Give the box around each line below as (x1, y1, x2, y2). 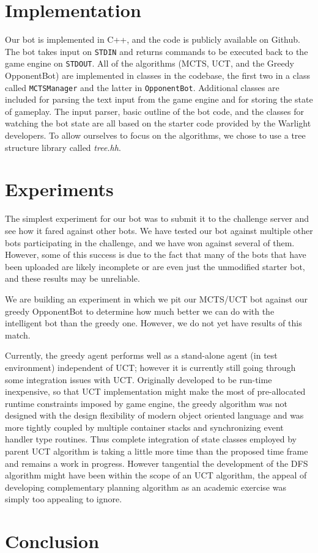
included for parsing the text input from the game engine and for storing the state (5, 93, 313, 106)
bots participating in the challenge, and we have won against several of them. (5, 236, 295, 249)
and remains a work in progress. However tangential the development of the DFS (5, 456, 308, 469)
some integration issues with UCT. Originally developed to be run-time (5, 373, 272, 386)
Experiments (5, 177, 114, 202)
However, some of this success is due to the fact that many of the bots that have (5, 248, 306, 261)
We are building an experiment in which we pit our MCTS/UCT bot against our (5, 292, 308, 305)
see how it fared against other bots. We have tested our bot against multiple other (5, 224, 313, 236)
